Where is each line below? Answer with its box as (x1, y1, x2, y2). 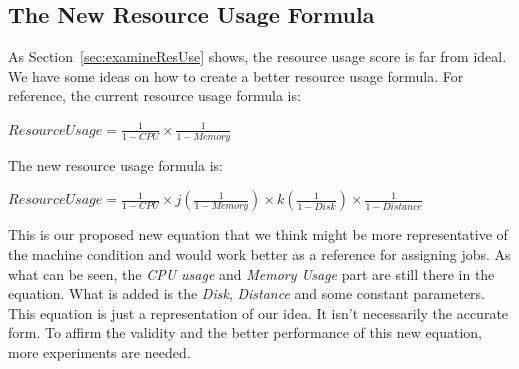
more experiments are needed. (8, 341, 191, 362)
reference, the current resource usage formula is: (8, 85, 301, 106)
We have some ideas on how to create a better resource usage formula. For (8, 65, 464, 86)
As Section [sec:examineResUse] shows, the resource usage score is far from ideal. (8, 46, 507, 67)
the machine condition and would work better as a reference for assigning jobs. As (8, 244, 511, 264)
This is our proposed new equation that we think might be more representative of (8, 224, 508, 245)
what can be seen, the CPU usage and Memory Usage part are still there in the (8, 263, 495, 284)
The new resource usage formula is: (8, 154, 223, 175)
